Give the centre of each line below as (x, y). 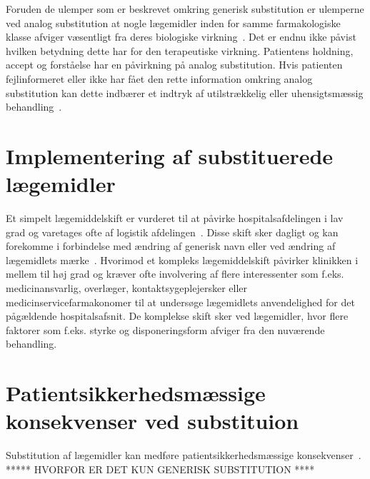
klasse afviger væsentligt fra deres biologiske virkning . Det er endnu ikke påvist (181, 37)
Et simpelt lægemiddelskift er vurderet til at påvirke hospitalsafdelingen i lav (175, 218)
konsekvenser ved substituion (152, 421)
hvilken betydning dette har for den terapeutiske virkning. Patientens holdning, (180, 50)
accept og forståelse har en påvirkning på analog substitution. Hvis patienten (174, 65)
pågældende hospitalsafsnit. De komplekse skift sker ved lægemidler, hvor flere (177, 316)
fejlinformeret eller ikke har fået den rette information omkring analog (159, 78)
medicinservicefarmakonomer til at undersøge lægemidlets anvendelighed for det (180, 302)
